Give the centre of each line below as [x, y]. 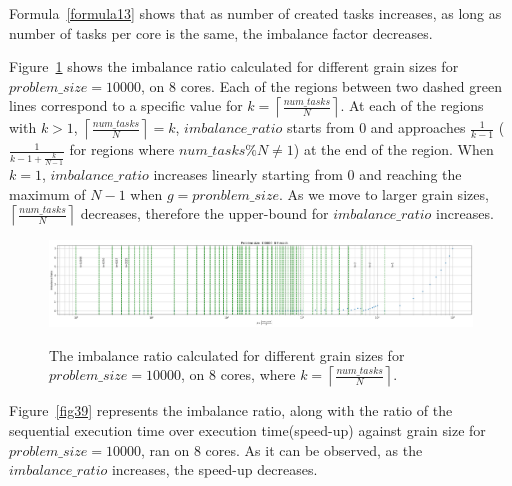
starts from [320, 127]
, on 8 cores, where [238, 374]
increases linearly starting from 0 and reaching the [307, 173]
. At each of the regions [412, 105]
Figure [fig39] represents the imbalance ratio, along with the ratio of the [231, 410]
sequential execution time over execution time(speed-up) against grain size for [247, 429]
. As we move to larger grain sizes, [383, 193]
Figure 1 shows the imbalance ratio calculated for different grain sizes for [234, 66]
